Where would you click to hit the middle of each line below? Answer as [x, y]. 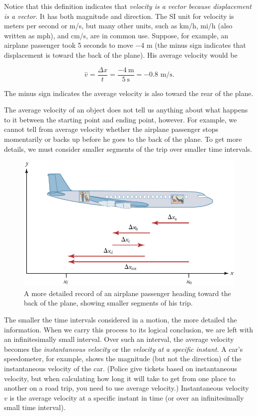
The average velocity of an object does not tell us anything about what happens [126, 110]
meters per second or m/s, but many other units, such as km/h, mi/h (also [118, 26]
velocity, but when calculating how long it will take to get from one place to [120, 378]
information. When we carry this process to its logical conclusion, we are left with [129, 329]
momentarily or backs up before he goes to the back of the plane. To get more [123, 139]
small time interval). [35, 407]
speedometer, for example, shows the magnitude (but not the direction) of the [123, 359]
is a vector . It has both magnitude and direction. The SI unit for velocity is [119, 16]
